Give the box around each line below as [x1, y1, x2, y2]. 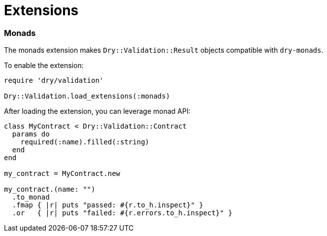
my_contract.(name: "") [4, 185, 96, 194]
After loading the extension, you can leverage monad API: [4, 107, 191, 116]
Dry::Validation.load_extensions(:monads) [4, 92, 170, 101]
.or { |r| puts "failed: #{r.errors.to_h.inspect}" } [12, 209, 232, 217]
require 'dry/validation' [4, 76, 104, 85]
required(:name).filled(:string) [20, 138, 150, 146]
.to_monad [12, 193, 50, 202]
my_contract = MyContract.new [4, 169, 121, 178]
